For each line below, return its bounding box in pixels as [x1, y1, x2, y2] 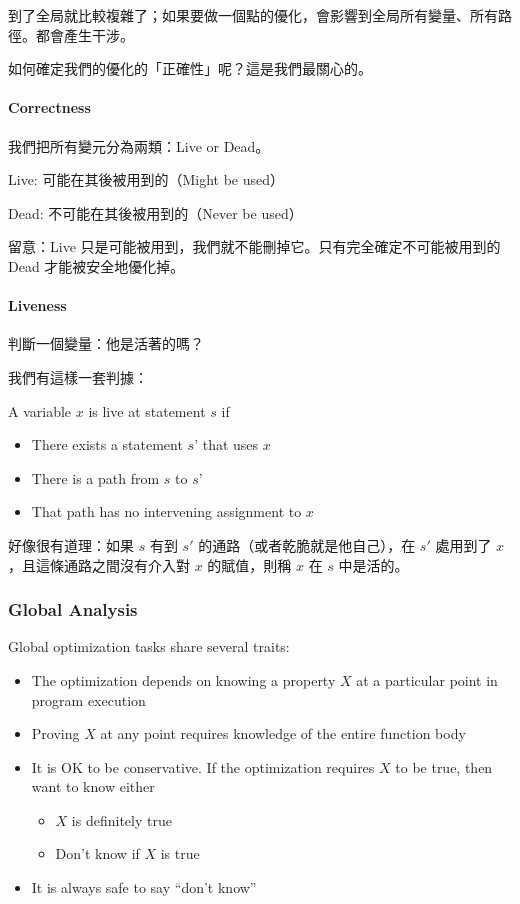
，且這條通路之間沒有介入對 [8, 554, 190, 575]
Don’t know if [55, 843, 140, 864]
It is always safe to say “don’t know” [31, 877, 257, 898]
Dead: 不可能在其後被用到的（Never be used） [8, 202, 303, 223]
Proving [31, 723, 80, 744]
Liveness [8, 295, 67, 316]
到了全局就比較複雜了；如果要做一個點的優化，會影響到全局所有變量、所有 [8, 5, 498, 25]
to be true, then [395, 756, 493, 777]
